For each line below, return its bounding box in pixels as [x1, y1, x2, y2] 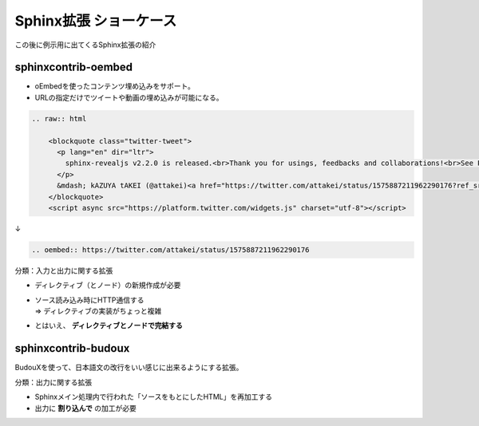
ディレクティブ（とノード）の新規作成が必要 [34, 280, 181, 290]
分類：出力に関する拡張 [14, 377, 92, 387]
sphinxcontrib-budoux [14, 341, 130, 355]
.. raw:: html [31, 114, 87, 123]
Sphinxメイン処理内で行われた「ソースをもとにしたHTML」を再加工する [34, 392, 273, 402]
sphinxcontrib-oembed [14, 61, 133, 74]
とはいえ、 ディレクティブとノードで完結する [34, 321, 184, 330]
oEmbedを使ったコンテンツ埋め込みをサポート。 [34, 81, 196, 91]
